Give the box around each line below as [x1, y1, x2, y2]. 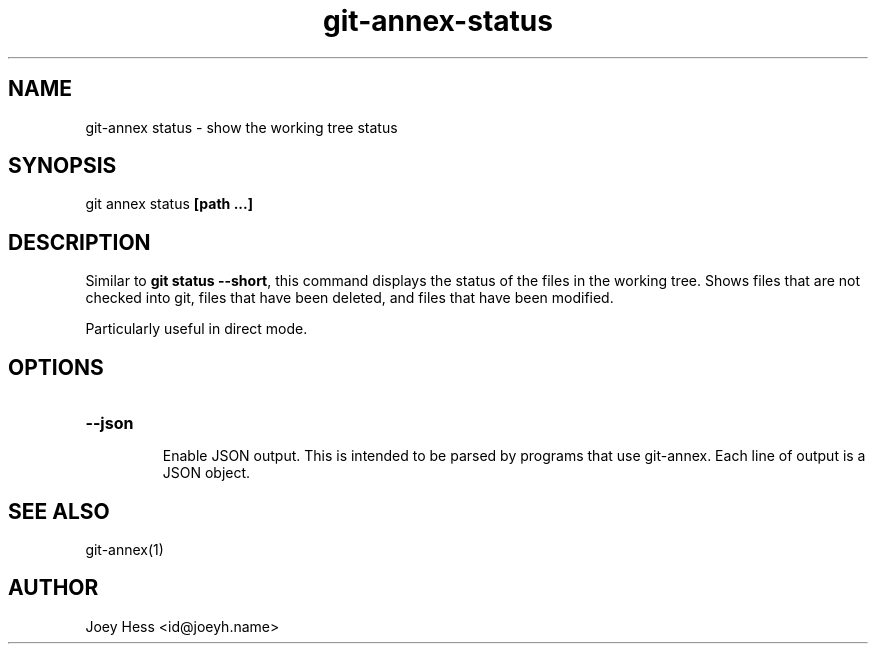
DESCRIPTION [8, 229, 151, 255]
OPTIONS [8, 354, 104, 380]
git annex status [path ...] [85, 195, 253, 213]
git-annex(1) [85, 540, 164, 558]
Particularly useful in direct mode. [85, 320, 308, 338]
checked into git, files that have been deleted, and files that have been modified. [85, 289, 614, 307]
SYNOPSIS [8, 153, 117, 179]
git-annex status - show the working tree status [85, 118, 398, 136]
